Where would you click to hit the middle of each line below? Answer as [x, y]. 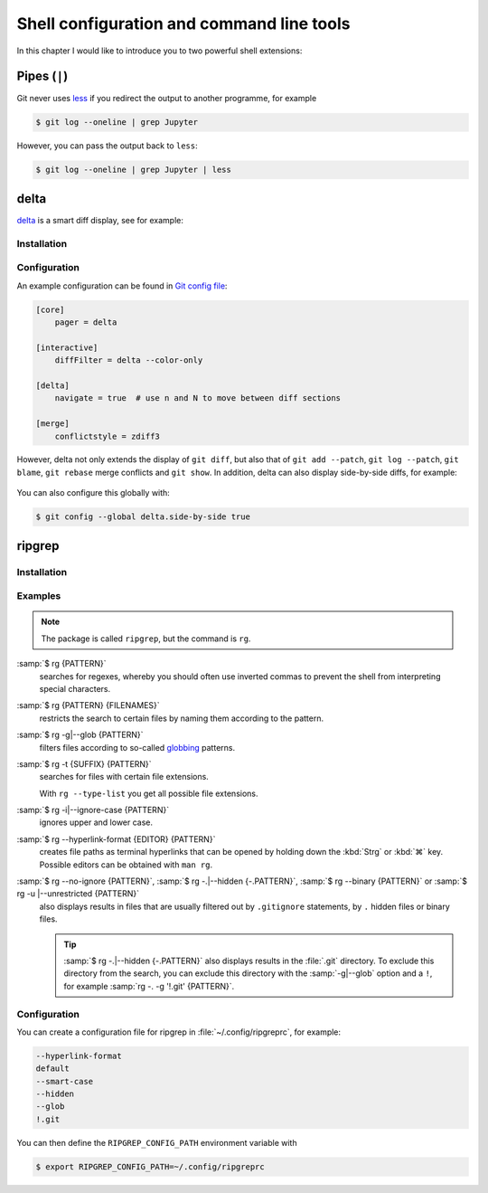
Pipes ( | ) [42, 76]
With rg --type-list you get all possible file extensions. [149, 793]
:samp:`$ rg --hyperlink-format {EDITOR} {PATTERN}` [116, 839]
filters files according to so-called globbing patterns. [137, 747]
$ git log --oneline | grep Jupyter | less [134, 170]
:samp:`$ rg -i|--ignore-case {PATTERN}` [93, 810]
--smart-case [65, 1081]
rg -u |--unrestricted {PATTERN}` [78, 894]
